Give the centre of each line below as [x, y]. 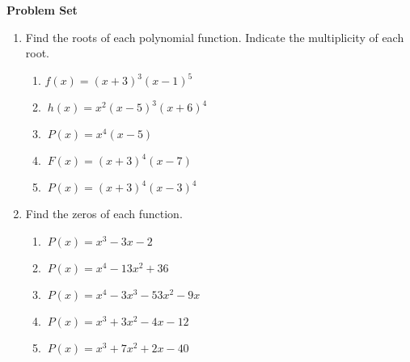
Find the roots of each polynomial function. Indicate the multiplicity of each [215, 37]
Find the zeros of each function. [104, 214]
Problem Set [42, 10]
